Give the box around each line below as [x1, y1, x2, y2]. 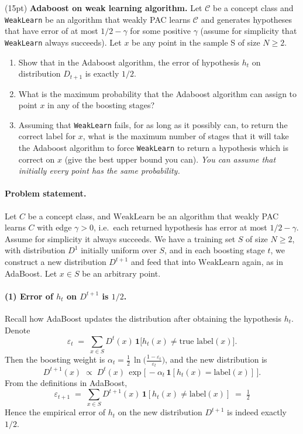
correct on [18, 153, 55, 165]
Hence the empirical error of [5, 406, 106, 418]
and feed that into [130, 256, 196, 267]
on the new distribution [118, 406, 202, 418]
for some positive [130, 25, 191, 37]
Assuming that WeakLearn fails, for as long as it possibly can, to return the [18, 118, 288, 130]
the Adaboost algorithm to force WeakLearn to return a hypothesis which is [18, 141, 288, 153]
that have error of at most [5, 25, 98, 37]
